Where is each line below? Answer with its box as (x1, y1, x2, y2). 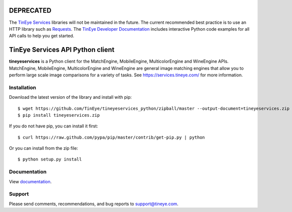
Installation (9, 84, 36, 91)
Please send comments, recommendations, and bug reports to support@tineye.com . (9, 201, 179, 207)
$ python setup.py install (18, 157, 82, 162)
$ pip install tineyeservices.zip (18, 112, 100, 118)
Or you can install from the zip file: (9, 145, 78, 151)
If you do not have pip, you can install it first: (9, 123, 98, 129)
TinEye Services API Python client (9, 46, 114, 54)
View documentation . (9, 178, 52, 184)
